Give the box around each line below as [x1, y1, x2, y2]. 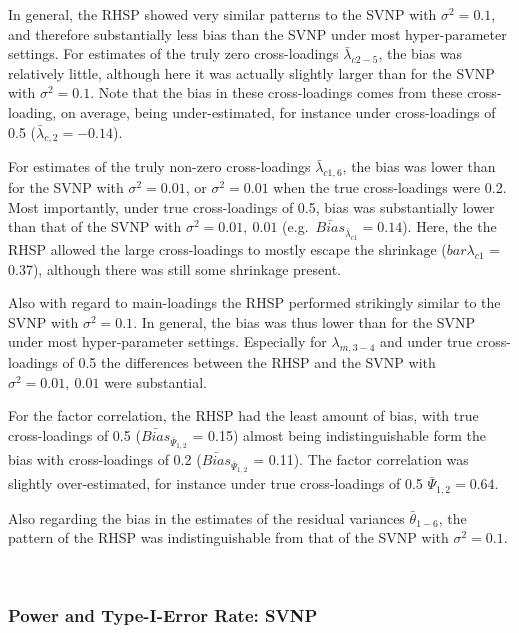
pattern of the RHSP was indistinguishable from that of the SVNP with [8, 527, 449, 548]
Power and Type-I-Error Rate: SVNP [8, 603, 318, 628]
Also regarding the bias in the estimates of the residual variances [8, 507, 405, 528]
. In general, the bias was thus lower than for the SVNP [133, 311, 476, 332]
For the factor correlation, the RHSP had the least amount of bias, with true [8, 405, 479, 426]
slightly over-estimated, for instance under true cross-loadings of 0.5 [8, 473, 423, 494]
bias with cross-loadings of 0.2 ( [8, 449, 202, 470]
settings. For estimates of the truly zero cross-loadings [8, 43, 339, 64]
